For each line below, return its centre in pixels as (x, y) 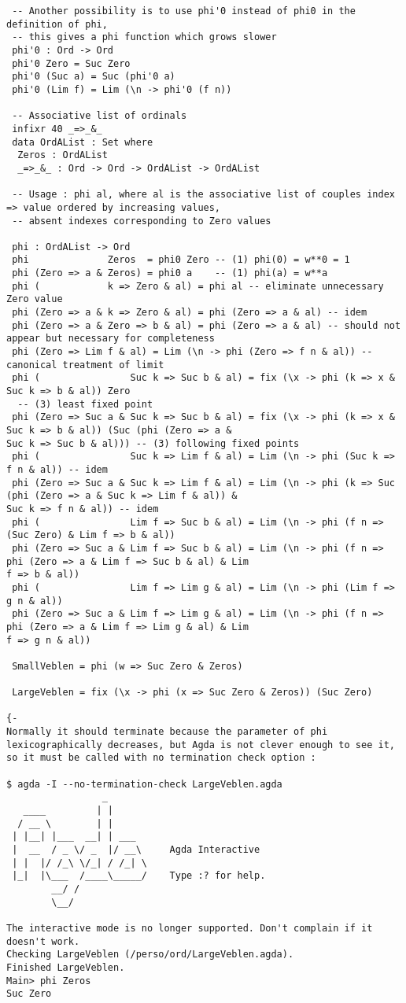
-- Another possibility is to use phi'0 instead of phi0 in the (184, 11)
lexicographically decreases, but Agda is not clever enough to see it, (201, 745)
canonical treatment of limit (85, 365)
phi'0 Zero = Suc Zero (71, 63)
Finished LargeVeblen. (66, 967)
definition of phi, (57, 24)
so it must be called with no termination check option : (161, 758)
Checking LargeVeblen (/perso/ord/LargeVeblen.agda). (150, 955)
